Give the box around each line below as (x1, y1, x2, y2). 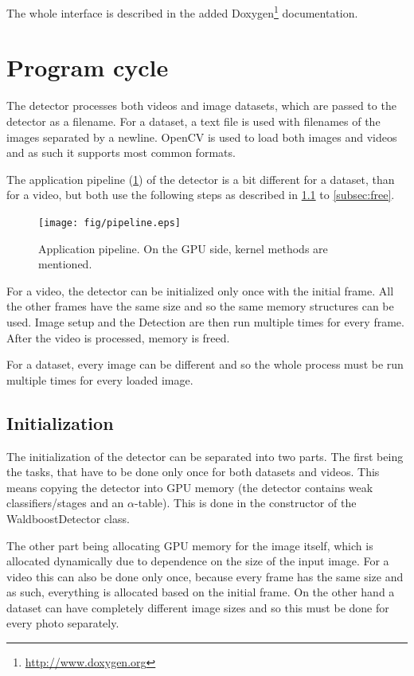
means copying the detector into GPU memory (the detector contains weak (6, 479, 373, 495)
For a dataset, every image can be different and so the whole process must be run (6, 356, 404, 373)
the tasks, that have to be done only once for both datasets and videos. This (6, 463, 380, 480)
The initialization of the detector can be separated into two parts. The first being (6, 447, 404, 464)
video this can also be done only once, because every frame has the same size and (6, 568, 404, 584)
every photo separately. (6, 615, 119, 631)
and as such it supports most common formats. (6, 144, 236, 161)
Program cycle (6, 51, 169, 84)
